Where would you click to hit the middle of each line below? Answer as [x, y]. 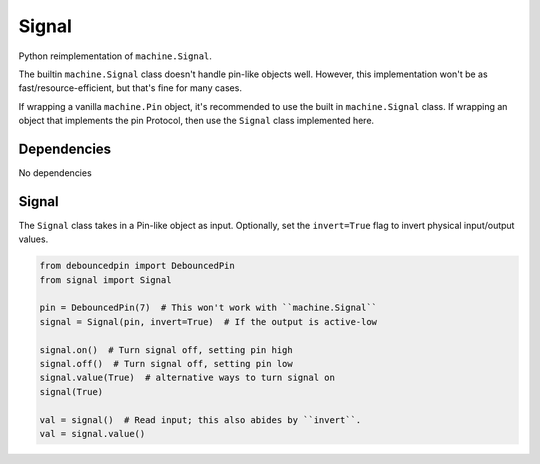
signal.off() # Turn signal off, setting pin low [166, 364]
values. [33, 239]
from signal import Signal [105, 279]
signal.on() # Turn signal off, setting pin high [166, 349]
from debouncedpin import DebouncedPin [137, 266]
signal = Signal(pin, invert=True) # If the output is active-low [208, 321]
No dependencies [55, 173]
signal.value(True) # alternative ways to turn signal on [187, 378]
